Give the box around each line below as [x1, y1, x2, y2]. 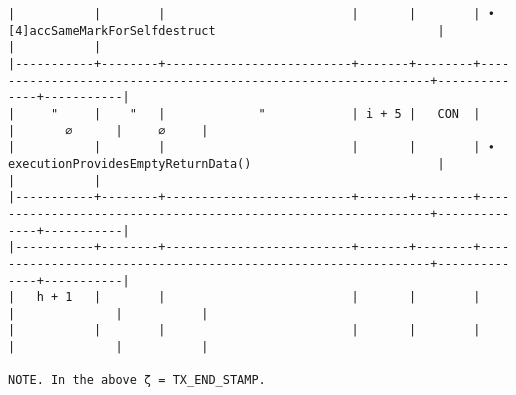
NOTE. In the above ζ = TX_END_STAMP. [8, 373, 266, 388]
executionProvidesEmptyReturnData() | [8, 156, 445, 171]
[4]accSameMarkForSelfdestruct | [8, 23, 445, 38]
